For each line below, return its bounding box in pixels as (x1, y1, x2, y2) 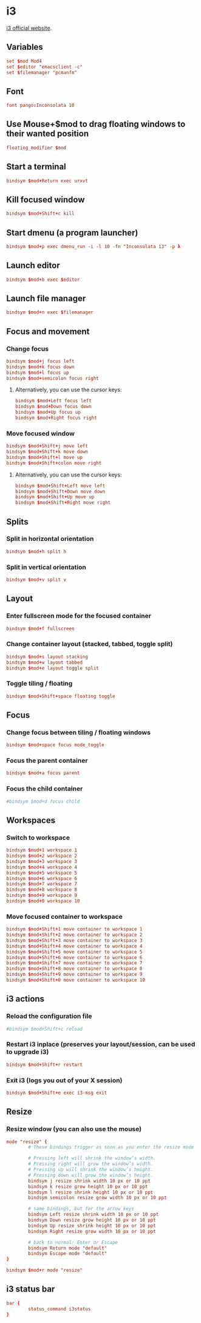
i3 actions (6, 994, 44, 1004)
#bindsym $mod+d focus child (6, 798, 80, 805)
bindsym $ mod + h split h (6, 548, 67, 554)
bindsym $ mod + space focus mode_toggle (6, 742, 104, 748)
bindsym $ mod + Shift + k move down (6, 448, 88, 455)
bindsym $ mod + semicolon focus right (6, 375, 99, 381)
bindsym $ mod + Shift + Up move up (15, 494, 95, 500)
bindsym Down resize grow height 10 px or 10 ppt (28, 1217, 156, 1223)
